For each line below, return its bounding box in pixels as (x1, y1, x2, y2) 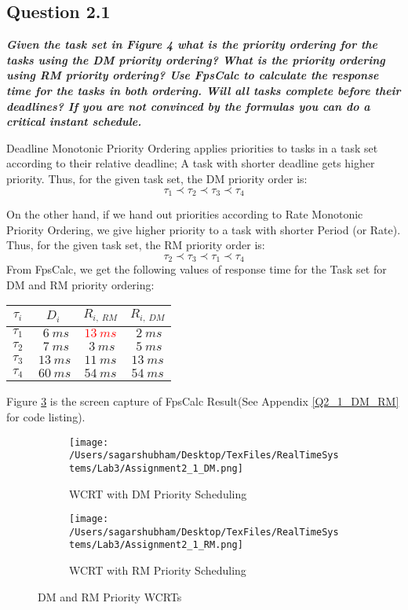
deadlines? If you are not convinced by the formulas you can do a (6, 97, 370, 114)
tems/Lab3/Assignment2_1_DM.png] (69, 462, 243, 474)
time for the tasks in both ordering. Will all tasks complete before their (6, 82, 401, 98)
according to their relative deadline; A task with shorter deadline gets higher (6, 155, 375, 171)
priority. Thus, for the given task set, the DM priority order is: (6, 170, 308, 186)
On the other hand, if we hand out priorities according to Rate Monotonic (6, 206, 363, 222)
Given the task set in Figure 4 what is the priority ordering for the (6, 36, 378, 53)
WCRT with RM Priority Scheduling (69, 562, 246, 579)
